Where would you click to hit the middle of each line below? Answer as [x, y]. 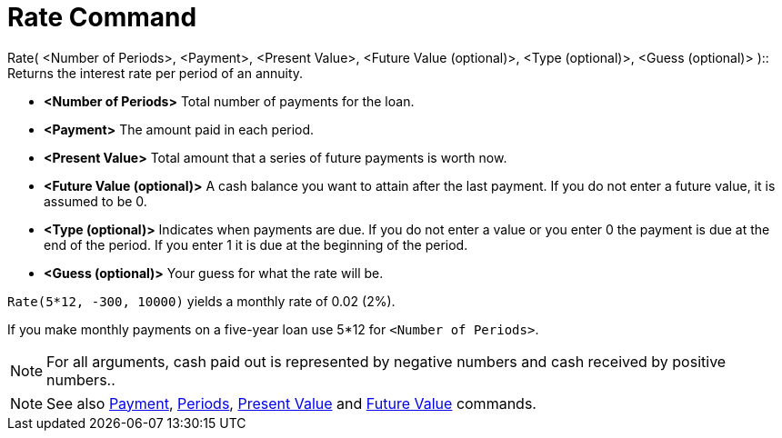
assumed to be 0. [95, 201]
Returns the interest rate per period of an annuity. [155, 73]
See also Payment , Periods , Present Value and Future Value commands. [291, 403]
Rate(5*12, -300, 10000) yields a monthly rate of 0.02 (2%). [201, 301]
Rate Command [102, 17]
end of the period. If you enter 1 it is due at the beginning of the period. [256, 244]
